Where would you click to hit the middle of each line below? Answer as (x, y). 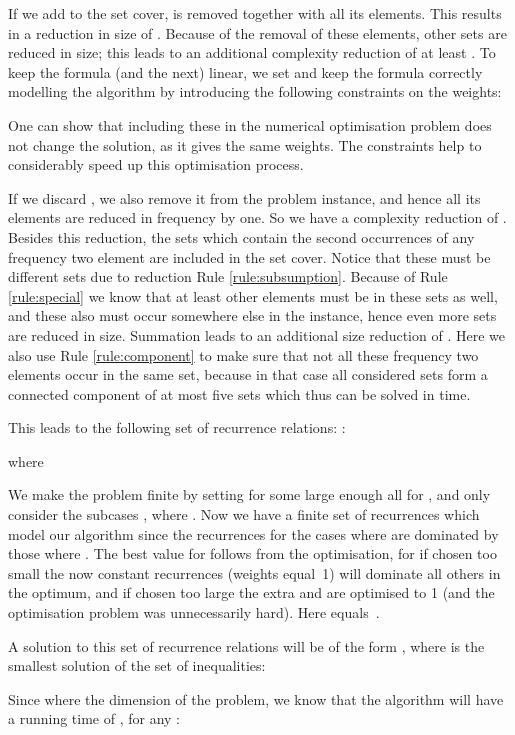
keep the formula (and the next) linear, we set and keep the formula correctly (245, 71)
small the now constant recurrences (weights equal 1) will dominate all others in (254, 572)
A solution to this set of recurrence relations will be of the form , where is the (246, 645)
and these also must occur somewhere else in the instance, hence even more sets (252, 315)
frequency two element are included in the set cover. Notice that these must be (249, 256)
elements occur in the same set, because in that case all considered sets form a (248, 374)
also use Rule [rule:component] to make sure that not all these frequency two (243, 354)
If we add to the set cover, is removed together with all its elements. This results (255, 13)
